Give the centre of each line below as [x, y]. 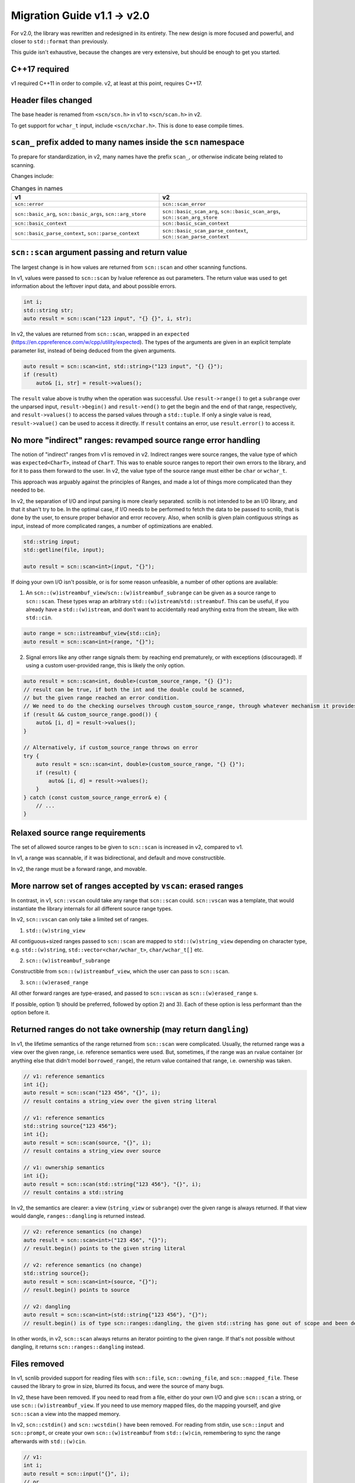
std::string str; [49, 310]
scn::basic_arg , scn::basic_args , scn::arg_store [80, 214]
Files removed [38, 1363]
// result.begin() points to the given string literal [104, 1248]
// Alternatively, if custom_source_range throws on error [111, 748]
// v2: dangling [47, 1306]
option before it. [30, 1012]
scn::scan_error [184, 204]
